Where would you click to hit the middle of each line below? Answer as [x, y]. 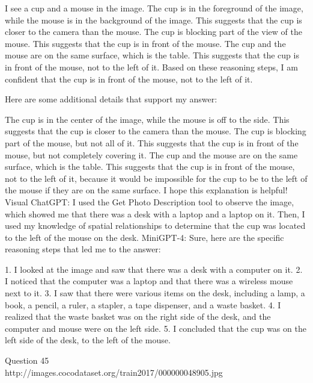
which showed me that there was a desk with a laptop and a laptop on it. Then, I [155, 213]
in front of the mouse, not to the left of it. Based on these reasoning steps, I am [151, 67]
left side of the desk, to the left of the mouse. [88, 340]
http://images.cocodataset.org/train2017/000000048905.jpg [114, 372]
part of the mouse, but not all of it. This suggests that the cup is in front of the [152, 142]
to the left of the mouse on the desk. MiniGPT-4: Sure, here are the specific [144, 237]
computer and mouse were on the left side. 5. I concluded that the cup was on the [156, 328]
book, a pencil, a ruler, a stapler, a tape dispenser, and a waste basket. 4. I [143, 304]
